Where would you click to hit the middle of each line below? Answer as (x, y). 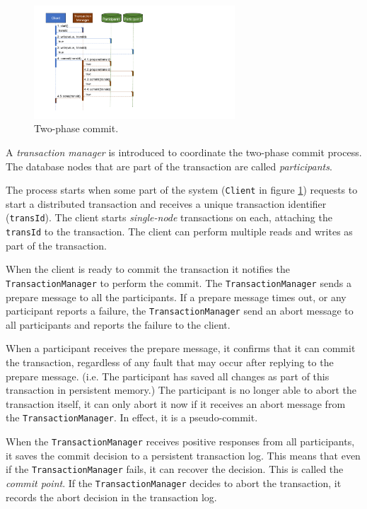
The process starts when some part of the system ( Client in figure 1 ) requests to (182, 190)
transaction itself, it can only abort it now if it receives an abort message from (176, 403)
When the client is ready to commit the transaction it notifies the (148, 269)
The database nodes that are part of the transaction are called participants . (169, 166)
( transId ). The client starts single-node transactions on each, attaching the (169, 217)
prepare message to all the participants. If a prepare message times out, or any (176, 297)
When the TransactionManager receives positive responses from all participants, (180, 441)
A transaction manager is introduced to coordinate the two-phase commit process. (184, 152)
